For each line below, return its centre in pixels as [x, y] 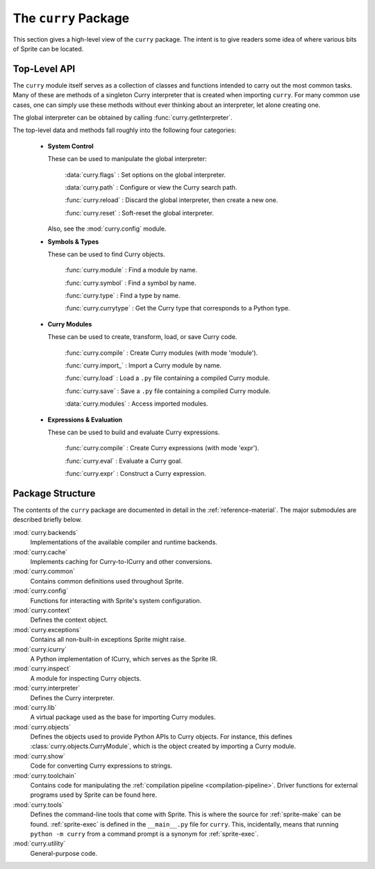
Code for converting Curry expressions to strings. [101, 766]
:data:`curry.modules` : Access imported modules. [136, 404]
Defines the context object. [69, 620]
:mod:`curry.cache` [40, 552]
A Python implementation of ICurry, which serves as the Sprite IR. [124, 659]
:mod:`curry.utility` [39, 843]
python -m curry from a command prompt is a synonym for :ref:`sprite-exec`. [144, 834]
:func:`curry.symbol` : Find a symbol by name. [131, 283]
